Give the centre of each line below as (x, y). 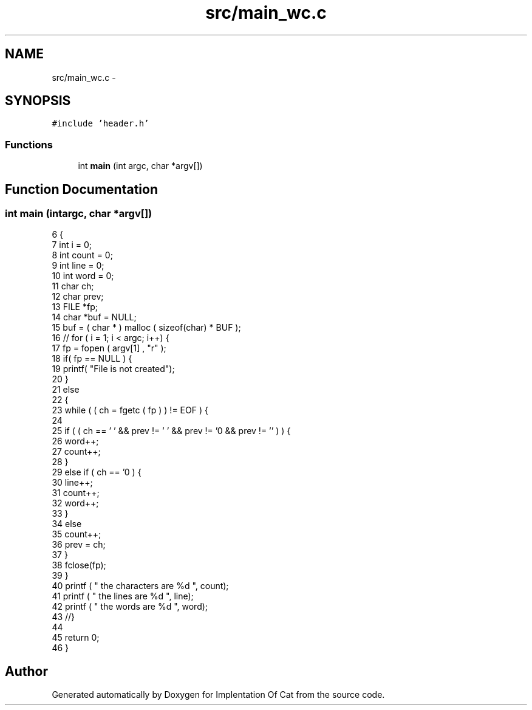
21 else (66, 390)
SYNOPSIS (38, 101)
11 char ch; (73, 286)
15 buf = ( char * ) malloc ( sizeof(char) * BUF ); (146, 328)
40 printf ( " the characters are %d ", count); (140, 586)
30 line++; (72, 483)
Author (26, 671)
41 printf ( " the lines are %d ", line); (123, 596)
